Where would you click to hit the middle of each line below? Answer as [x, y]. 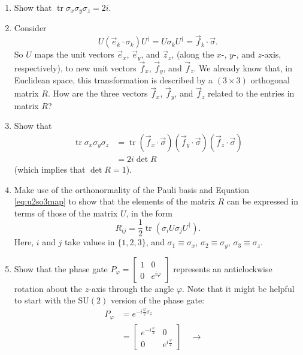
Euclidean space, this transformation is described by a [113, 80]
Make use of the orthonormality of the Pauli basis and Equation [132, 189]
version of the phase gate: [157, 300]
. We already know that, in [243, 67]
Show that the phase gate [61, 268]
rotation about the [48, 288]
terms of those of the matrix [66, 213]
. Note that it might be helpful [238, 288]
